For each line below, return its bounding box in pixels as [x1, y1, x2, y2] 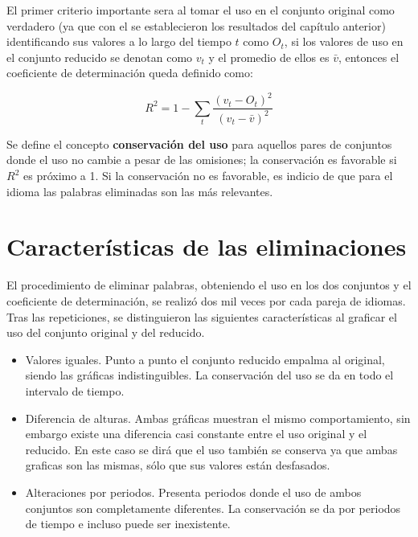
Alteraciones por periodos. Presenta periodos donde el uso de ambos [25, 483, 362, 500]
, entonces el [338, 48, 400, 65]
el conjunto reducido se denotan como [6, 48, 193, 65]
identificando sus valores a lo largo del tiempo [6, 33, 232, 50]
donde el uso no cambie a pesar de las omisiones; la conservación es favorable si [6, 151, 397, 168]
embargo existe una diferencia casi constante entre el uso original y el [25, 425, 367, 442]
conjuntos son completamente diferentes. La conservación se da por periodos [25, 499, 401, 516]
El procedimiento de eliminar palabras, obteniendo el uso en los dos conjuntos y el [6, 277, 412, 293]
